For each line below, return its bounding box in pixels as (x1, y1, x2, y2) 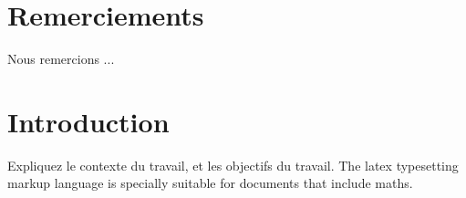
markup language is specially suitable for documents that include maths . (7, 173, 413, 193)
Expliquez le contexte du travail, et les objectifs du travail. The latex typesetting (7, 155, 459, 174)
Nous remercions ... (7, 49, 115, 68)
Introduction (7, 102, 170, 140)
